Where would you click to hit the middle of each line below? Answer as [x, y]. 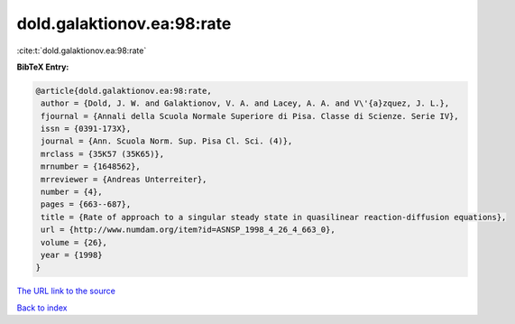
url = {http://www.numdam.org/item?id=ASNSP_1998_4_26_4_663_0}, [188, 230]
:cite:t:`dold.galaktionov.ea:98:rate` [82, 51]
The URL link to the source [66, 291]
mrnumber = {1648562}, [91, 167]
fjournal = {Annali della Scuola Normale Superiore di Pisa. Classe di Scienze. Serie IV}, [250, 116]
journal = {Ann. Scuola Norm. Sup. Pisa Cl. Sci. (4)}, [167, 141]
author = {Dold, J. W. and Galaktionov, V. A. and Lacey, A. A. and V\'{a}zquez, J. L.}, [245, 103]
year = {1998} [72, 255]
